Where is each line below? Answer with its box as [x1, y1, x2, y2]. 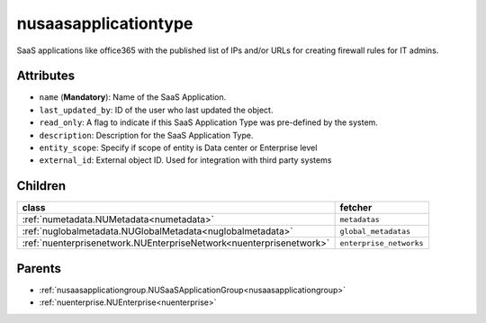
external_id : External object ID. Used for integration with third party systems [39, 155, 332, 166]
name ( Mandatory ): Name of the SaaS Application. [39, 92, 227, 103]
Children [16, 178, 67, 193]
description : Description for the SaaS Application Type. [39, 130, 254, 140]
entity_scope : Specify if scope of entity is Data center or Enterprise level [39, 142, 318, 153]
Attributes [16, 68, 76, 84]
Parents [16, 261, 62, 276]
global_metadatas [339, 226, 411, 236]
